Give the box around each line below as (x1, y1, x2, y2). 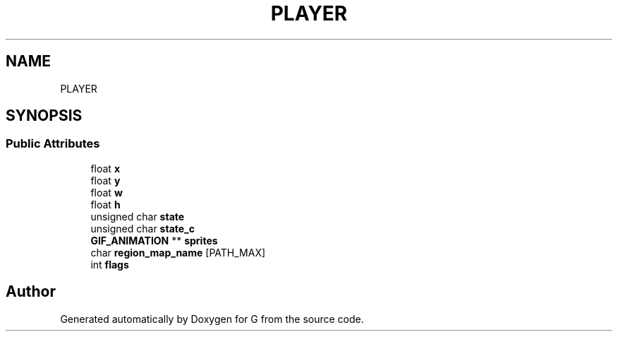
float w (90, 186, 123, 199)
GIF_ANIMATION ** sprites (90, 234, 218, 247)
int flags (90, 258, 129, 271)
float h (90, 198, 121, 211)
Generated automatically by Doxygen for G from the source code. (60, 312, 364, 325)
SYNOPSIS (6, 107, 83, 125)
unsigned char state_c (90, 222, 195, 235)
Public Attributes (6, 136, 100, 151)
